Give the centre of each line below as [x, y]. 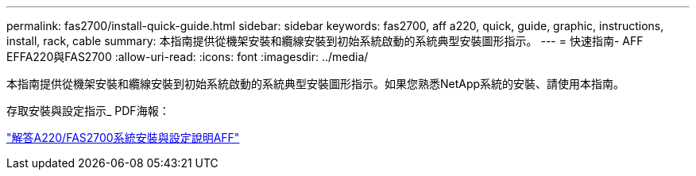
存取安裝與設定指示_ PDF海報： [88, 111]
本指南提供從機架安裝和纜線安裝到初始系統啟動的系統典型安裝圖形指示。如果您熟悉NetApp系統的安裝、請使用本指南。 [316, 84]
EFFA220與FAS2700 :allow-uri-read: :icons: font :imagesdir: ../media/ [188, 57]
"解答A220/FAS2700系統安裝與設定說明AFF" [123, 138]
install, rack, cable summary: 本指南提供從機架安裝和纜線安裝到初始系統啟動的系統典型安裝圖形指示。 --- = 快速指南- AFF [325, 41]
